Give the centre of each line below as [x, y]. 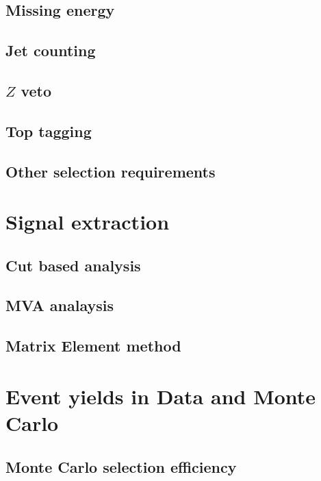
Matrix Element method [93, 346]
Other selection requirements [111, 171]
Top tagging [49, 131]
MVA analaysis [60, 305]
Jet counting [51, 50]
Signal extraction [88, 222]
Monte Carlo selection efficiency [121, 466]
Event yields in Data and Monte [161, 396]
